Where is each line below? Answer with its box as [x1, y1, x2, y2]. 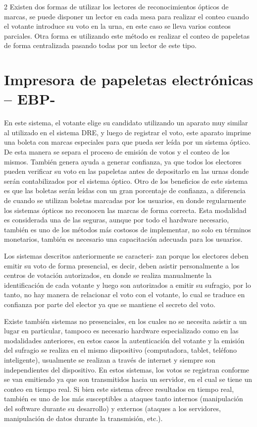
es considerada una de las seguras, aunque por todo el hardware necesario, [4, 214, 229, 225]
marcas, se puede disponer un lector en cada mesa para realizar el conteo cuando [4, 11, 249, 21]
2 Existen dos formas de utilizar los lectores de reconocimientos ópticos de [4, 1, 229, 11]
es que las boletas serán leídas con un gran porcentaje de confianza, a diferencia [4, 185, 246, 196]
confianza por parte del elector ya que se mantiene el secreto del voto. [4, 299, 215, 309]
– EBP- [4, 89, 55, 109]
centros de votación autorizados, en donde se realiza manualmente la [4, 270, 212, 280]
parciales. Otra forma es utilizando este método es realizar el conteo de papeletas [4, 30, 250, 41]
